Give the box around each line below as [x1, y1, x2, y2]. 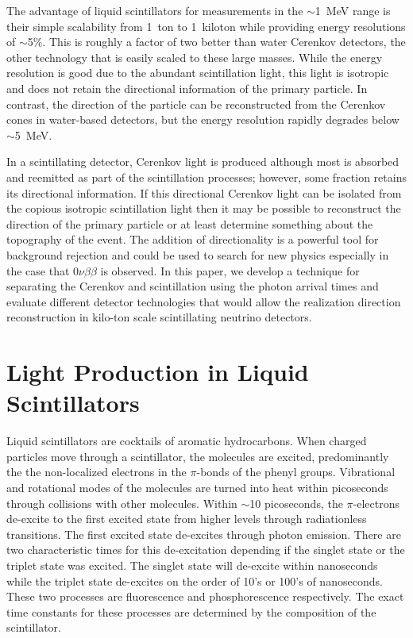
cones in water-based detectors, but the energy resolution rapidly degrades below [6, 111, 399, 128]
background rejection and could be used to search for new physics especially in [6, 246, 389, 263]
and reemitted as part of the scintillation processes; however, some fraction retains [6, 168, 407, 185]
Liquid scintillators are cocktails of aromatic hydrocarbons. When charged [6, 432, 367, 449]
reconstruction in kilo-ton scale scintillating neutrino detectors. [6, 309, 312, 325]
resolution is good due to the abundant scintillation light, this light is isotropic [6, 64, 389, 81]
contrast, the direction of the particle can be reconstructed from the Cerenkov [6, 95, 386, 112]
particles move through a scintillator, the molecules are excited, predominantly [6, 448, 389, 464]
